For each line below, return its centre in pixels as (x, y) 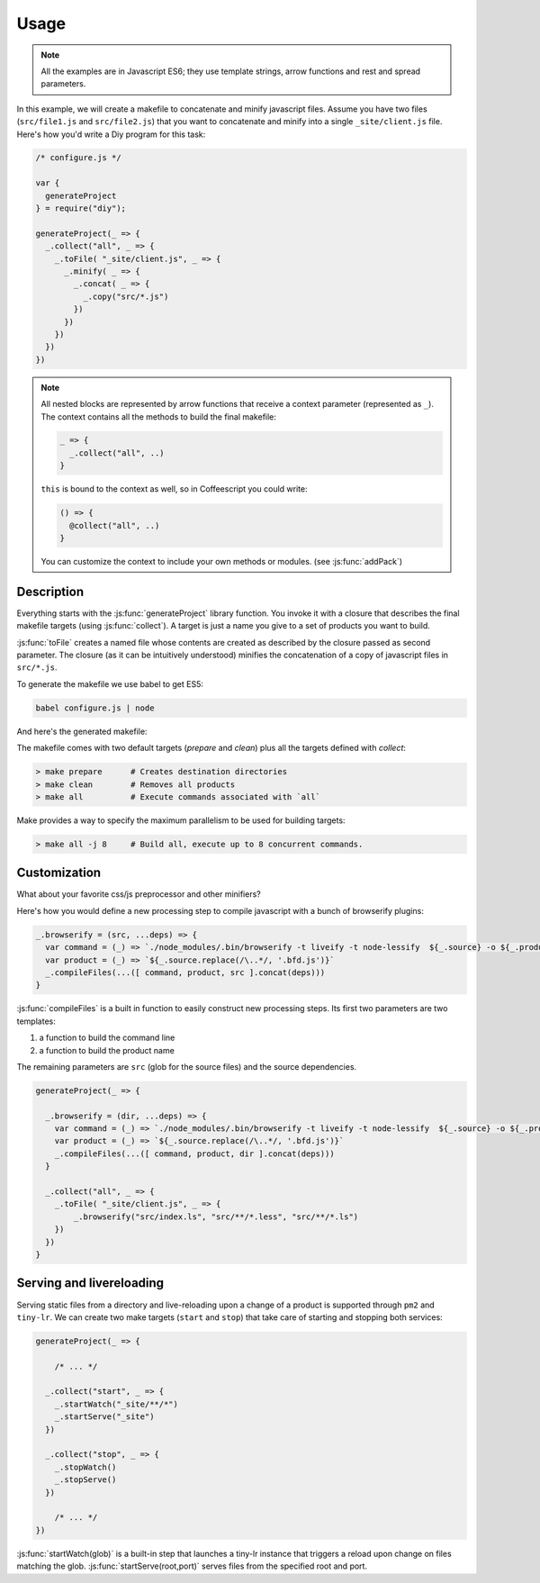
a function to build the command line (107, 1038)
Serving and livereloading (90, 1283)
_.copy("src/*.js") (126, 296)
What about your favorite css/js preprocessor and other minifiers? (139, 894)
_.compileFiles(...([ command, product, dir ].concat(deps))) (194, 1153)
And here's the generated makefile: (82, 731)
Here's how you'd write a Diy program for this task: (111, 134)
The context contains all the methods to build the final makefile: (158, 416)
